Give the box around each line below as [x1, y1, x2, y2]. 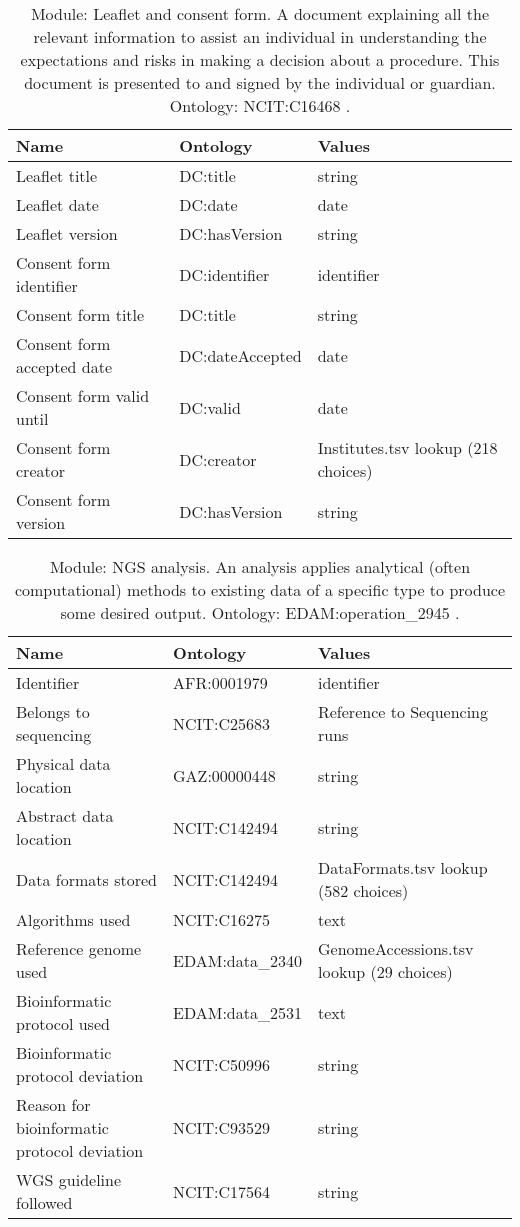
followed [16, 1191, 73, 1214]
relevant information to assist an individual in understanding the [33, 25, 487, 48]
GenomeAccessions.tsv [317, 937, 474, 960]
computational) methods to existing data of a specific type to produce [14, 578, 506, 601]
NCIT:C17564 [173, 1179, 270, 1203]
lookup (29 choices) [317, 960, 453, 983]
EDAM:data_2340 [173, 948, 302, 972]
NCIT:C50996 [173, 1052, 270, 1076]
